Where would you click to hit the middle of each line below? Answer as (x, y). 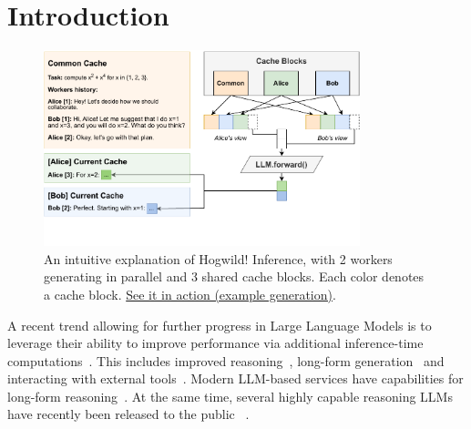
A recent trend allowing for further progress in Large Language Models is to (220, 325)
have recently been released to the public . (128, 414)
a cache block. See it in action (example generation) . (190, 294)
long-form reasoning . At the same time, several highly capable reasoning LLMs (230, 396)
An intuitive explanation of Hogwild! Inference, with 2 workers (218, 258)
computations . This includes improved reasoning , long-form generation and (226, 360)
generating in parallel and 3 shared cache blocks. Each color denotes (234, 276)
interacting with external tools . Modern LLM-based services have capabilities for (235, 378)
